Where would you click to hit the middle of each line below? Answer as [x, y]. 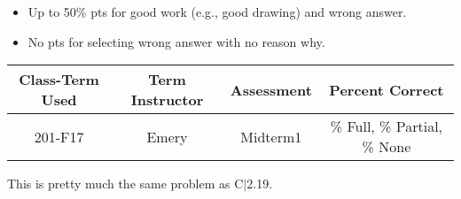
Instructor [167, 100]
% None [387, 147]
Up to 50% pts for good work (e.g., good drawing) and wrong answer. [217, 11]
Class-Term [59, 80]
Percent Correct [387, 89]
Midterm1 [271, 136]
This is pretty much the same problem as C [125, 184]
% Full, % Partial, [387, 126]
